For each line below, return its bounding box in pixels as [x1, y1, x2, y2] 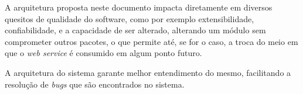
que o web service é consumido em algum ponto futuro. [5, 47, 202, 59]
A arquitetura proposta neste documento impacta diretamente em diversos [5, 1, 273, 13]
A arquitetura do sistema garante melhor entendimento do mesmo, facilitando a [5, 66, 291, 78]
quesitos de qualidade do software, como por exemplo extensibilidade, [5, 12, 254, 25]
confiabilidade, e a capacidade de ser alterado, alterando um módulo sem [5, 24, 266, 36]
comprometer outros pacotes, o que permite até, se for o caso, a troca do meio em [5, 35, 298, 47]
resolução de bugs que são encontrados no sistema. [5, 78, 185, 90]
